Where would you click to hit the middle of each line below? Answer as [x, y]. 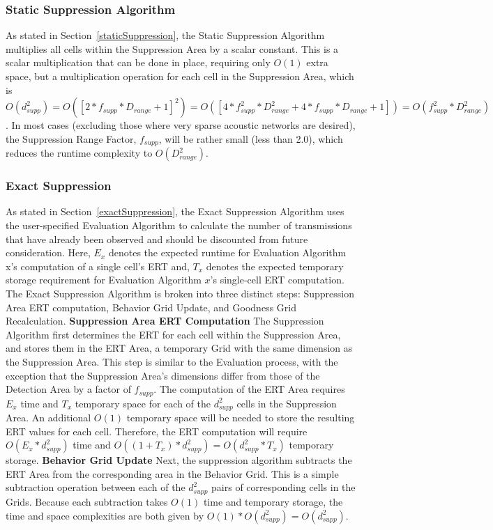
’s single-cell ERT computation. [277, 280]
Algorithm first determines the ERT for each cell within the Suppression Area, [173, 334]
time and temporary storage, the [273, 501]
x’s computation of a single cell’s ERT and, [98, 266]
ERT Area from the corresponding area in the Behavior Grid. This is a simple [172, 473]
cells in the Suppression [287, 403]
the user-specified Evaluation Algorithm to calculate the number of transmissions [179, 225]
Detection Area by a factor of [68, 389]
